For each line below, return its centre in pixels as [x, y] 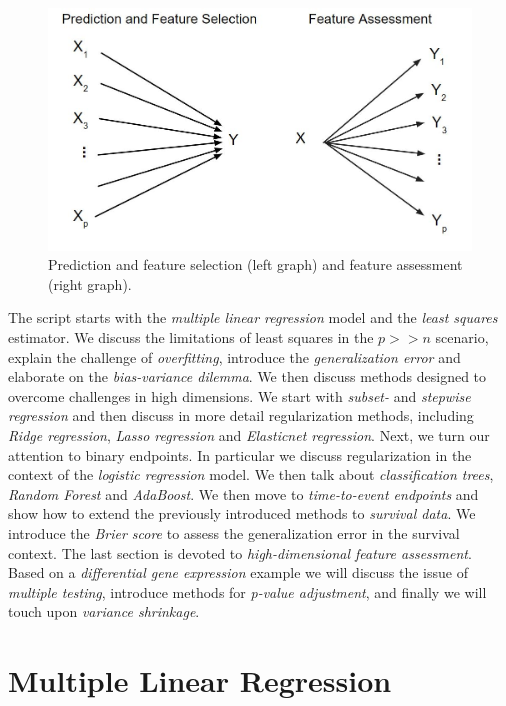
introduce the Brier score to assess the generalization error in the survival [234, 533]
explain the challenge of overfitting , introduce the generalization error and [234, 356]
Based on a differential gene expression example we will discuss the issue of [238, 572]
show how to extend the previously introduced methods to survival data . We [242, 513]
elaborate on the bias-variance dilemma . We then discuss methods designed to [247, 376]
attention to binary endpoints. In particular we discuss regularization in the [240, 454]
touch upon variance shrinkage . [104, 611]
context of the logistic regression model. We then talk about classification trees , [251, 474]
